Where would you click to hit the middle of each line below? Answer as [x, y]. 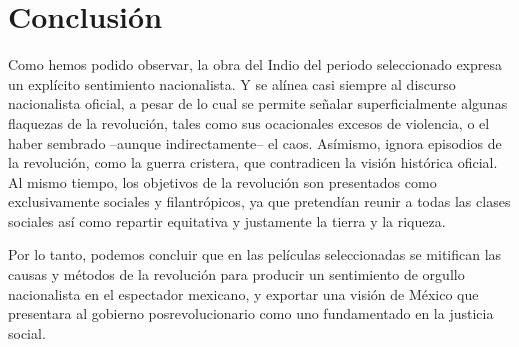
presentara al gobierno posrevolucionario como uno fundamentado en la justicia [251, 313]
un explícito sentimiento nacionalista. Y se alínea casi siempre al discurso [232, 83]
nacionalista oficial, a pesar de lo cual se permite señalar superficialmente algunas [258, 103]
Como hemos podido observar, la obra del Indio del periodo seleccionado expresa [255, 64]
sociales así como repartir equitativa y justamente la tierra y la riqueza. [227, 220]
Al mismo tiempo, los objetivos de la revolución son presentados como [222, 181]
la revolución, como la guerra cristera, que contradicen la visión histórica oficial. [253, 162]
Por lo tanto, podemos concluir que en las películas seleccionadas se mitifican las [255, 254]
